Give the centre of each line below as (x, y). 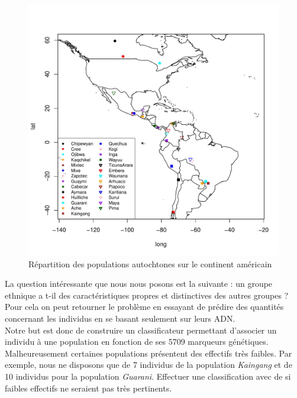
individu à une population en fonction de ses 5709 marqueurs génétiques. (137, 342)
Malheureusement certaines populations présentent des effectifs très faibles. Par (148, 353)
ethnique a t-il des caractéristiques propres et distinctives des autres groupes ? (147, 295)
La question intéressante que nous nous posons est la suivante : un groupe (139, 284)
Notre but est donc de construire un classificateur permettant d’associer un (141, 330)
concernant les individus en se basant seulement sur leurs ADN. (120, 318)
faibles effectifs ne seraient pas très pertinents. (88, 388)
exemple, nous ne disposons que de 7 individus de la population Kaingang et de (148, 365)
